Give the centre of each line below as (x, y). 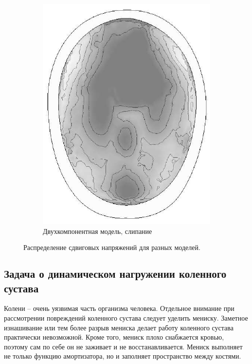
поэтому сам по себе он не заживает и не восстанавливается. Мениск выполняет (123, 346)
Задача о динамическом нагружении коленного (115, 274)
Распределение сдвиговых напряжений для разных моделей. (112, 247)
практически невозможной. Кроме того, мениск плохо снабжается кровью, (114, 337)
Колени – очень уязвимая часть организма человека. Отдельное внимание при (119, 308)
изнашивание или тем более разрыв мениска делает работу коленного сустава (119, 327)
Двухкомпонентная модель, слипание (98, 231)
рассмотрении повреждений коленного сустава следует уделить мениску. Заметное (126, 318)
